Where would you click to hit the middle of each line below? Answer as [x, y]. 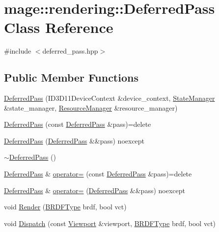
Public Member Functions [71, 77]
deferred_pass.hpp [70, 51]
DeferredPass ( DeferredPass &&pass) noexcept [74, 140]
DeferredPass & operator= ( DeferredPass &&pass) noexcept [95, 190]
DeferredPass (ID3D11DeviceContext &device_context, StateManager [109, 98]
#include [18, 51]
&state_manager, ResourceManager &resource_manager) [91, 107]
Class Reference [59, 27]
